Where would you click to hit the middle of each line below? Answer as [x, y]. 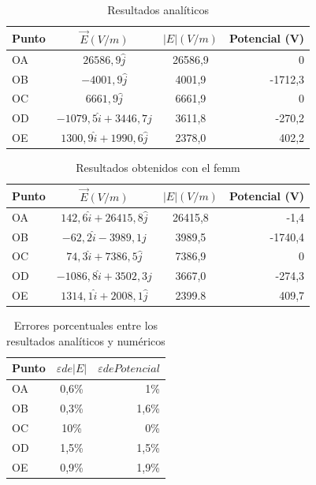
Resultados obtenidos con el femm [158, 168]
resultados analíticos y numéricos [86, 340]
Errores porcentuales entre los [86, 325]
